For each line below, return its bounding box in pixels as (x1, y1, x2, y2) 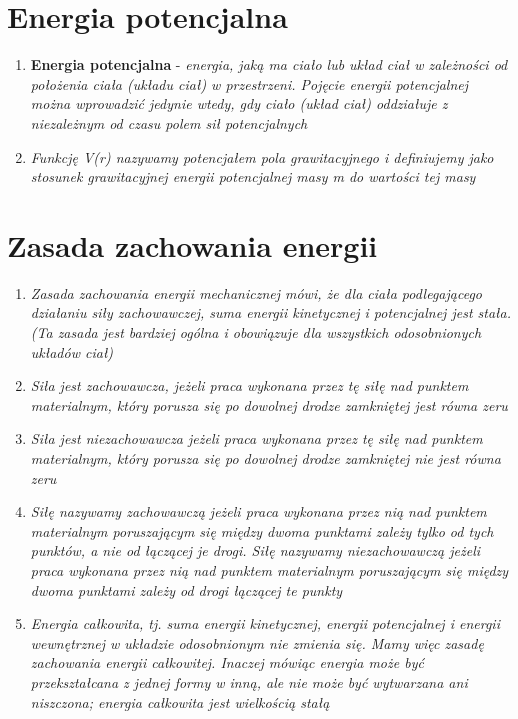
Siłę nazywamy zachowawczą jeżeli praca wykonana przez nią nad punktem (30, 501, 487, 522)
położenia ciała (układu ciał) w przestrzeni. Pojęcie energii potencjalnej (30, 73, 469, 94)
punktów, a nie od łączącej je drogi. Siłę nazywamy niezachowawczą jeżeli (30, 540, 481, 561)
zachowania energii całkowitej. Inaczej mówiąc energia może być (30, 652, 424, 673)
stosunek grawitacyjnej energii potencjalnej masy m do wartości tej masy (30, 166, 476, 187)
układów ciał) (30, 341, 114, 362)
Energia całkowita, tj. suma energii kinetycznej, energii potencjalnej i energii (30, 613, 500, 634)
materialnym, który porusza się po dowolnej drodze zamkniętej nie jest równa (30, 447, 501, 468)
